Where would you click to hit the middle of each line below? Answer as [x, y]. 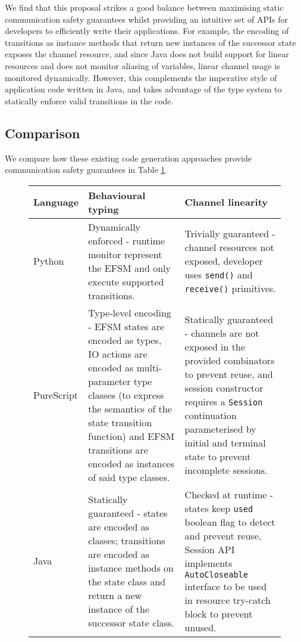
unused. [200, 627]
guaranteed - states [128, 513]
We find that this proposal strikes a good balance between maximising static [144, 7]
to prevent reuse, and [229, 374]
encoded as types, [125, 340]
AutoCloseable [216, 574]
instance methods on [131, 567]
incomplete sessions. [226, 470]
